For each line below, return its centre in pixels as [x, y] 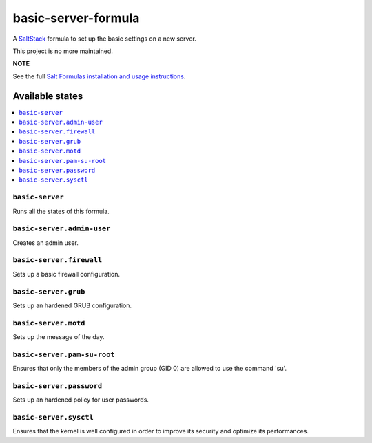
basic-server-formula [76, 18]
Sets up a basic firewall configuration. [66, 274]
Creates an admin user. [45, 242]
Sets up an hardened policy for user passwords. [81, 400]
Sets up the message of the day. [59, 337]
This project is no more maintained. [63, 51]
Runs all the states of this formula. [61, 211]
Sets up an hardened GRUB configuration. [72, 305]
